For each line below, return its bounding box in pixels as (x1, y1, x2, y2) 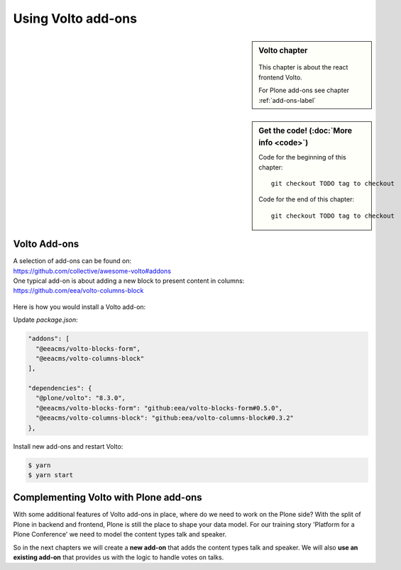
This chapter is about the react (258, 63, 348, 72)
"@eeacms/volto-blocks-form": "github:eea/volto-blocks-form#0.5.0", (35, 404, 283, 412)
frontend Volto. (258, 73, 303, 82)
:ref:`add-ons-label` (258, 96, 316, 104)
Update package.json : (13, 315, 78, 324)
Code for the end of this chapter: (258, 195, 355, 203)
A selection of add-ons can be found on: (13, 257, 132, 265)
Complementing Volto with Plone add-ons (13, 491, 202, 503)
